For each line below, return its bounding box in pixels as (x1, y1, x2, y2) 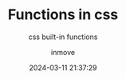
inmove (51, 47, 75, 57)
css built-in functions (28, 32, 98, 41)
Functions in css (7, 6, 119, 24)
